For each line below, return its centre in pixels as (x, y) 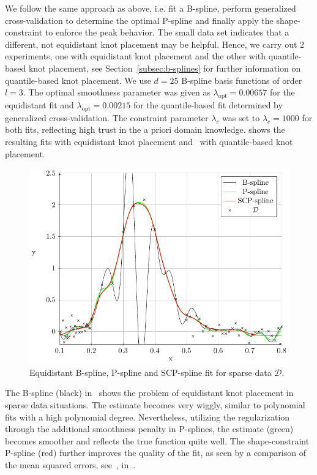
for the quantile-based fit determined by (208, 104)
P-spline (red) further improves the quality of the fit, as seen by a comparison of (155, 453)
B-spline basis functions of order (242, 80)
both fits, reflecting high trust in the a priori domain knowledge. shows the (145, 129)
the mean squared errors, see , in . (70, 465)
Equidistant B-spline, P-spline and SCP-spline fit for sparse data (151, 372)
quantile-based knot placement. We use (78, 80)
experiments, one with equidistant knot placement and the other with (136, 56)
